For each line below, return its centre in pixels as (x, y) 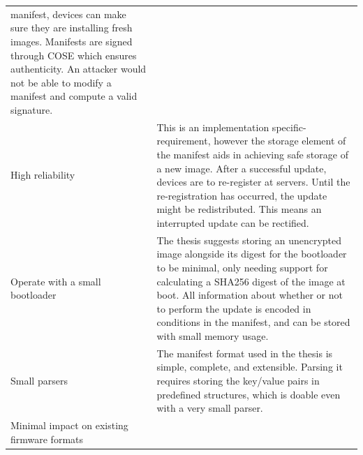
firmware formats (47, 439)
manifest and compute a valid (74, 96)
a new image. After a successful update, (242, 168)
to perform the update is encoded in (234, 308)
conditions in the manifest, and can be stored (253, 322)
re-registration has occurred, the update (242, 195)
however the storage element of (280, 141)
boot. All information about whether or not (250, 295)
